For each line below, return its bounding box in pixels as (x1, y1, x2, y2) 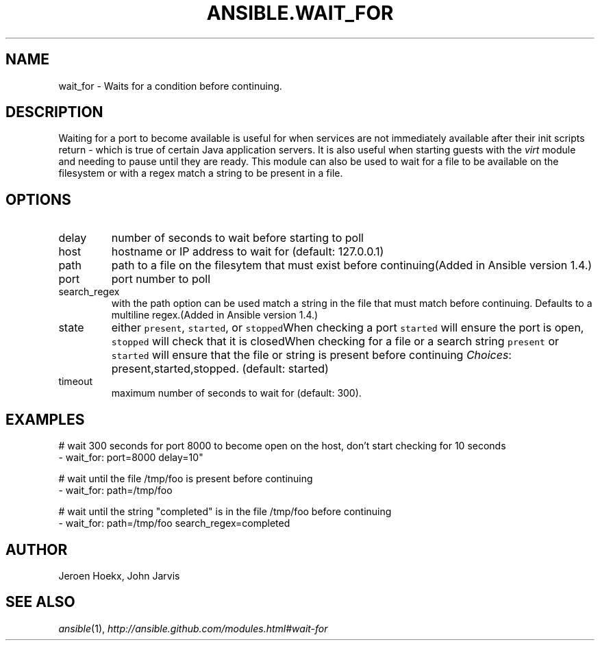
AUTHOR (5, 541, 68, 558)
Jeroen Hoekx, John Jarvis (58, 569, 180, 582)
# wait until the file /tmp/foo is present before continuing (58, 473, 313, 485)
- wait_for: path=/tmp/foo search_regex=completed (58, 517, 290, 530)
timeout (58, 375, 93, 388)
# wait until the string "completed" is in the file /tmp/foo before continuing (58, 506, 392, 518)
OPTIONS (5, 190, 71, 208)
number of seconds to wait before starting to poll (111, 231, 364, 245)
